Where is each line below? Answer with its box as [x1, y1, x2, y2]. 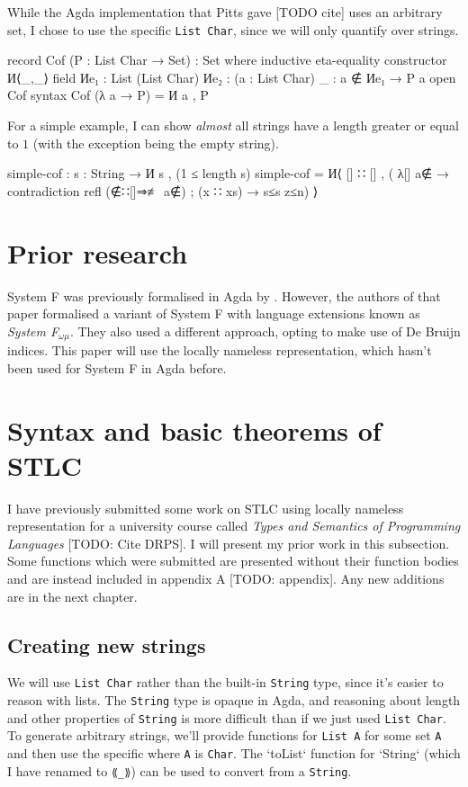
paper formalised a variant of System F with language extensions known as [7, 304, 420, 323]
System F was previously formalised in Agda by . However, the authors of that [7, 286, 441, 305]
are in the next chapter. [7, 586, 138, 605]
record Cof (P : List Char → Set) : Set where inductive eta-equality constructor [7, 50, 447, 69]
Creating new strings [7, 630, 206, 658]
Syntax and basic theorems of [7, 411, 382, 448]
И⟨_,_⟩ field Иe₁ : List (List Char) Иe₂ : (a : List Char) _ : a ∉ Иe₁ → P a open [7, 67, 456, 86]
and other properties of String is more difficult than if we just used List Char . [7, 708, 446, 727]
